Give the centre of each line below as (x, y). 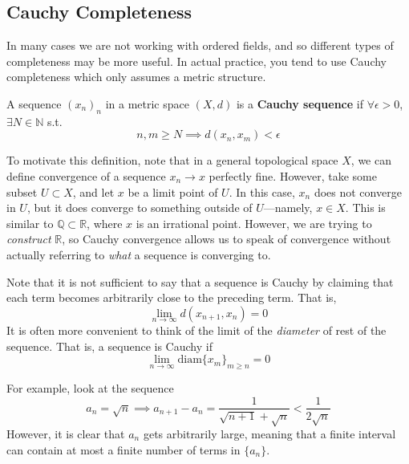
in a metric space (147, 103)
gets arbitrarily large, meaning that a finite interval (269, 433)
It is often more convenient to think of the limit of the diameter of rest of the (196, 330)
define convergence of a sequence (86, 175)
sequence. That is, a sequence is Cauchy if (109, 346)
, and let (93, 191)
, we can (371, 160)
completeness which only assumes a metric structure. (136, 77)
